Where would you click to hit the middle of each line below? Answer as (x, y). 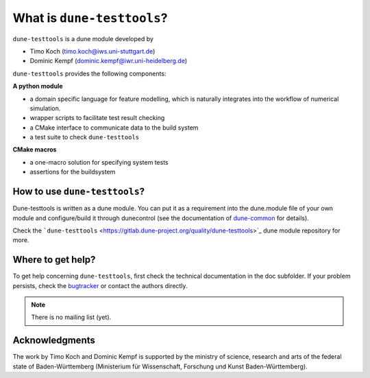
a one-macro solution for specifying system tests (99, 162)
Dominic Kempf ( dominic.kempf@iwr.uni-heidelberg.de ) (109, 61)
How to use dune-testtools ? (79, 192)
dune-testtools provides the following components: (89, 73)
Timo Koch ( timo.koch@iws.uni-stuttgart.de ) (92, 51)
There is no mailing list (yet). (71, 317)
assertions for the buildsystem (73, 172)
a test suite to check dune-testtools (85, 137)
